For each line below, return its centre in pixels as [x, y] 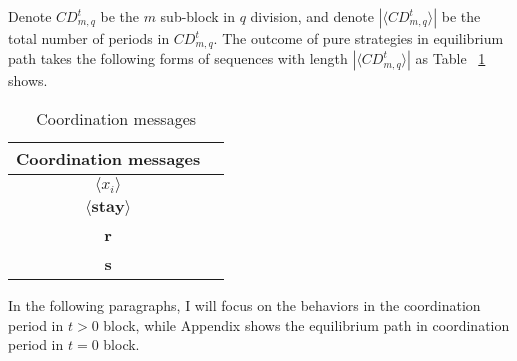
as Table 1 [450, 58]
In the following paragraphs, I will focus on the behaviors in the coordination [244, 305]
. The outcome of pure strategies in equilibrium [358, 38]
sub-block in [197, 16]
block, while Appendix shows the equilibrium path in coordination [306, 324]
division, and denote [312, 16]
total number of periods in [89, 38]
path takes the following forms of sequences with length [178, 58]
